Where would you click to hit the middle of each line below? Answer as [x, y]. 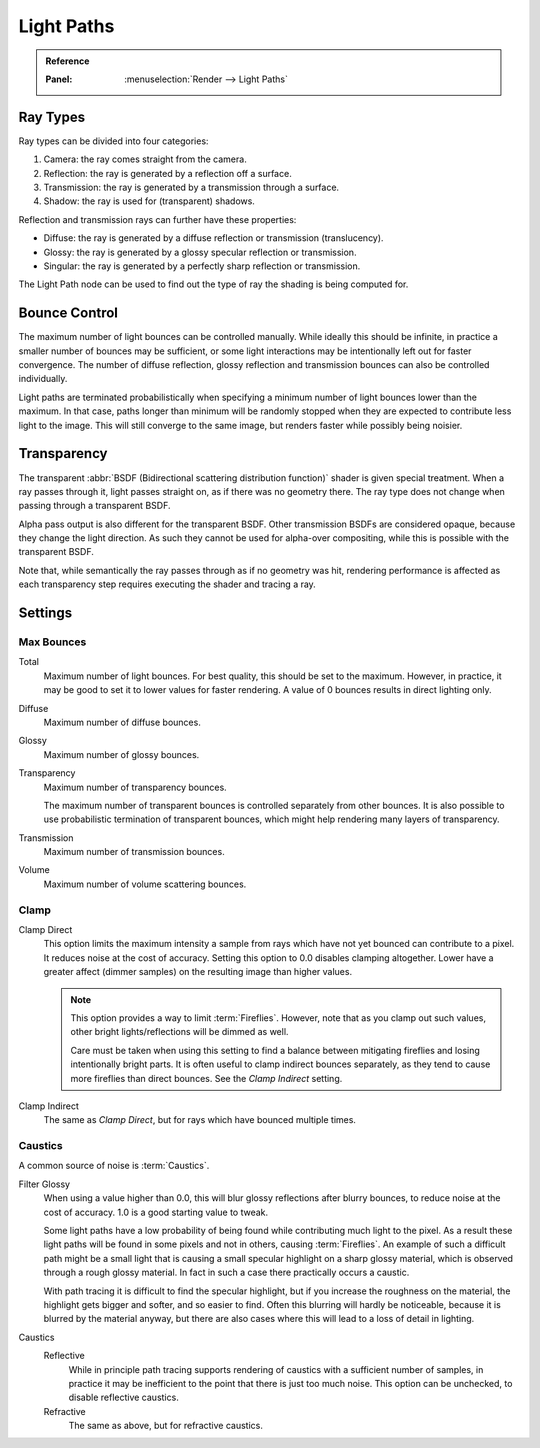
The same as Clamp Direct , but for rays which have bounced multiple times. [200, 1120]
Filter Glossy [44, 1184]
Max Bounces [52, 642]
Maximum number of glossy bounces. [121, 754]
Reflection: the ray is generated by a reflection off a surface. [167, 173]
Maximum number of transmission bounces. [134, 852]
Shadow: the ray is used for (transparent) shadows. [149, 201]
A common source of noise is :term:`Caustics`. [114, 1166]
